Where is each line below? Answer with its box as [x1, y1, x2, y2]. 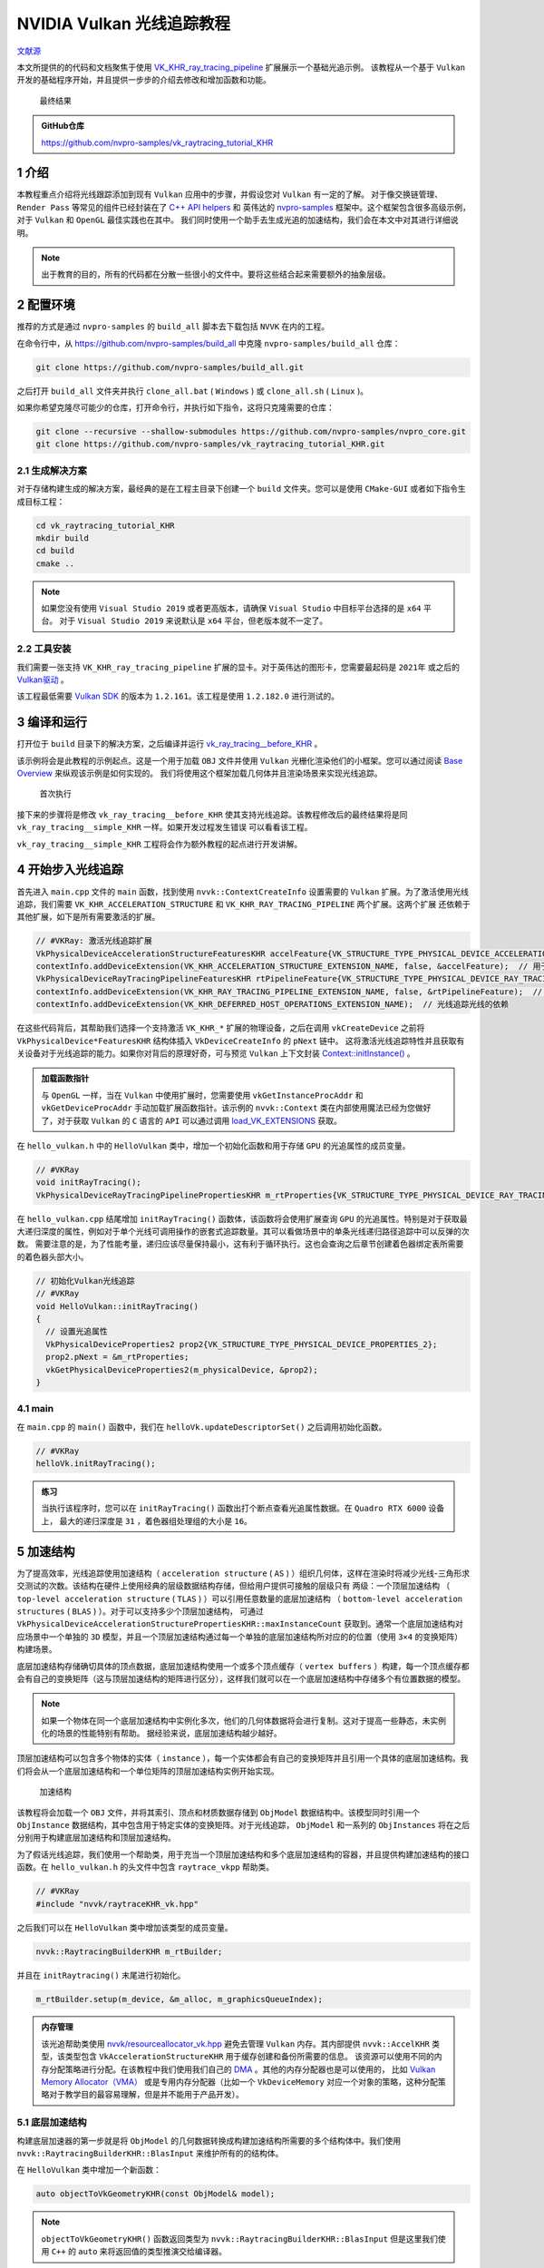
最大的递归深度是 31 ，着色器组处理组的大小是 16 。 [59, 1515, 253, 1526]
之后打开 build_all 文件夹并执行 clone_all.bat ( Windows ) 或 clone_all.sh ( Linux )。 [16, 386, 369, 396]
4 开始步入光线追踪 [16, 862, 124, 877]
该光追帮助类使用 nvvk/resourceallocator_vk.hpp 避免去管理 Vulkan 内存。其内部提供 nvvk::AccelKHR [41, 2038, 430, 2049]
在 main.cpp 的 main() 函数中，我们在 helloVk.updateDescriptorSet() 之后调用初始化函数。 [16, 1421, 387, 1432]
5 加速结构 [16, 1543, 76, 1559]
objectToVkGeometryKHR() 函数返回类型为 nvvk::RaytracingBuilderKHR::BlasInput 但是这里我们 [41, 2233, 439, 2244]
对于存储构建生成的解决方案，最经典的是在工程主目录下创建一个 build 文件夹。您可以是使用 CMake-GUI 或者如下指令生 [16, 484, 466, 494]
